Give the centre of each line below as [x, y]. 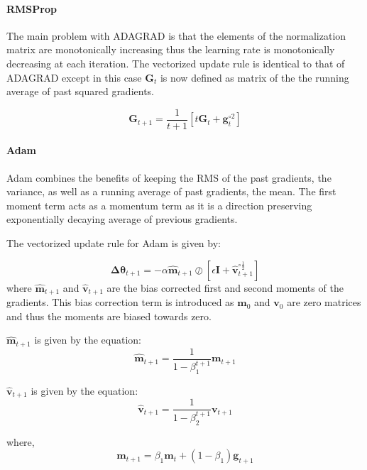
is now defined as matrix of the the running [254, 77]
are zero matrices [324, 302]
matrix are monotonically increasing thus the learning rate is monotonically [171, 49]
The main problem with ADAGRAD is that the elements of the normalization [176, 35]
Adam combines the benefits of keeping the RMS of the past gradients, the [169, 177]
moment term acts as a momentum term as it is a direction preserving [159, 205]
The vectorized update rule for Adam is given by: [114, 243]
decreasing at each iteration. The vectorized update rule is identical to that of [176, 63]
